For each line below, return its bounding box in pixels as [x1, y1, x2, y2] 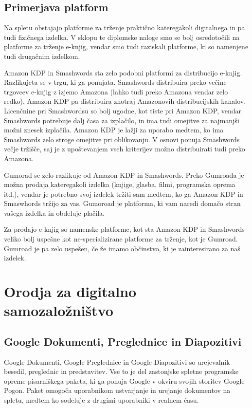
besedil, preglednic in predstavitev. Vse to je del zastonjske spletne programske [4, 366, 239, 376]
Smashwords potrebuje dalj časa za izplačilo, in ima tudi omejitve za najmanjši [4, 115, 239, 125]
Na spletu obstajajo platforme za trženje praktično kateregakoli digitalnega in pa [4, 22, 245, 33]
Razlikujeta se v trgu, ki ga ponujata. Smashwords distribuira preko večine [4, 77, 227, 87]
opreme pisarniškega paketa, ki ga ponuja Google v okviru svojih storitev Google [4, 375, 245, 386]
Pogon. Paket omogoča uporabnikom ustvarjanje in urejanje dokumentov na [4, 385, 231, 395]
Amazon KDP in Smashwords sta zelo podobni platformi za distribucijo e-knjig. [4, 67, 242, 77]
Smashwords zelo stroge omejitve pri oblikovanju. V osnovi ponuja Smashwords [4, 134, 240, 144]
